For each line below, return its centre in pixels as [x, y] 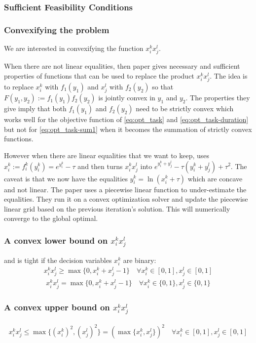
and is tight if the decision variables [58, 260]
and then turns [100, 166]
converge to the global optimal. [51, 218]
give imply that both [35, 108]
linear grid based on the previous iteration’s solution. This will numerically [117, 208]
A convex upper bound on [57, 307]
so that [163, 86]
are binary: [140, 260]
